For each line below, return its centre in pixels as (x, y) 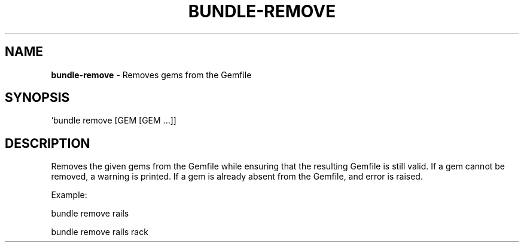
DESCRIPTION (48, 143)
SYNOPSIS (37, 98)
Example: (69, 195)
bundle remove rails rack (100, 232)
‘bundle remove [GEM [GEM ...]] (114, 121)
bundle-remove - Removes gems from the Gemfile (151, 75)
